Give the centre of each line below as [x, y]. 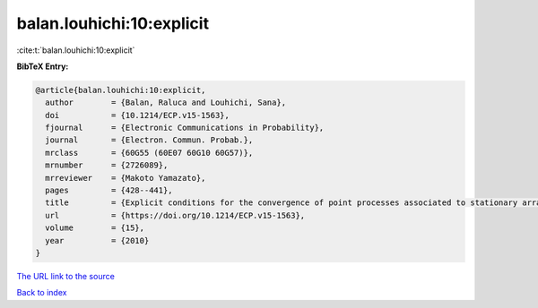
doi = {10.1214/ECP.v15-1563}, [138, 115]
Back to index [42, 293]
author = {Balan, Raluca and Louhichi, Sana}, [166, 103]
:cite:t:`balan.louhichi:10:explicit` [76, 50]
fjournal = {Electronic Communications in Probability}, [185, 128]
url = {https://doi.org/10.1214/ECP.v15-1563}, [175, 215]
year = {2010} [97, 240]
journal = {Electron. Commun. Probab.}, [149, 140]
